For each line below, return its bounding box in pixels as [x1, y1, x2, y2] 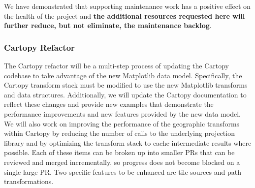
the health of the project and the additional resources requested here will [4, 10, 245, 21]
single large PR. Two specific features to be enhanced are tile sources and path [4, 166, 241, 177]
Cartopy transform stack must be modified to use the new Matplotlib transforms [4, 80, 248, 90]
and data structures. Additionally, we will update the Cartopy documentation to [4, 89, 247, 99]
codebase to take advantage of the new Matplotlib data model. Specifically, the [4, 70, 242, 80]
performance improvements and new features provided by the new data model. [4, 108, 241, 119]
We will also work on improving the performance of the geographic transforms [4, 118, 240, 128]
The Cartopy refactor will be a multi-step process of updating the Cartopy [4, 61, 229, 70]
